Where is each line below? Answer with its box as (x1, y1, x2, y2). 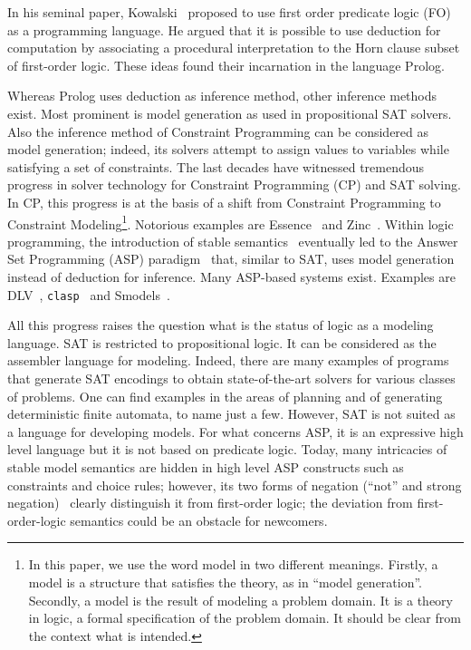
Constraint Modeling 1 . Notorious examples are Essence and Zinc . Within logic (7, 211, 454, 233)
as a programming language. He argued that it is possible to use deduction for (7, 20, 441, 39)
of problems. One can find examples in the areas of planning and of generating (7, 386, 443, 405)
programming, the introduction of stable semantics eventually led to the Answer (7, 231, 458, 250)
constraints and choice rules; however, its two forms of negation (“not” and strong (7, 475, 462, 494)
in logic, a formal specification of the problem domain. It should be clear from (28, 608, 461, 627)
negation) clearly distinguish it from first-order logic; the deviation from (7, 493, 413, 512)
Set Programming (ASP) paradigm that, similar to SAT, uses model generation (7, 249, 455, 268)
